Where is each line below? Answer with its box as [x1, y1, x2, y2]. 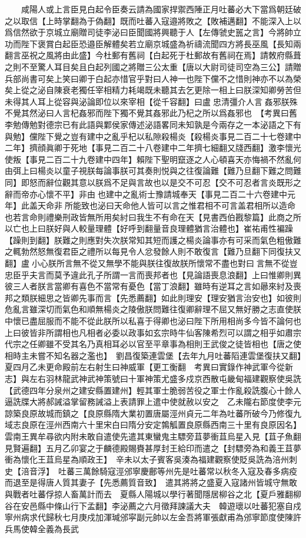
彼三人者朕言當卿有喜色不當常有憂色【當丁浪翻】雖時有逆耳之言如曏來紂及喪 [5, 280, 301, 292]
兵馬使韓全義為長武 [5, 522, 79, 534]
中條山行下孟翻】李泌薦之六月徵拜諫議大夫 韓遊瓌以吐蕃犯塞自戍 [45, 499, 301, 511]
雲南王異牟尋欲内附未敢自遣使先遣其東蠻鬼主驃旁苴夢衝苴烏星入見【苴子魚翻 [5, 430, 301, 442]
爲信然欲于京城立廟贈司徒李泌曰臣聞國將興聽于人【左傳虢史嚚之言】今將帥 [5, 26, 293, 38]
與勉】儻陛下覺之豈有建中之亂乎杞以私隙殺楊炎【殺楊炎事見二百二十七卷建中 [5, 130, 301, 142]
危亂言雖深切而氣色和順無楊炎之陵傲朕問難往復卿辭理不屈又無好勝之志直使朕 [5, 303, 301, 315]
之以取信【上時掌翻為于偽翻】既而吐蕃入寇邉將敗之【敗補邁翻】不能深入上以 [5, 14, 301, 27]
